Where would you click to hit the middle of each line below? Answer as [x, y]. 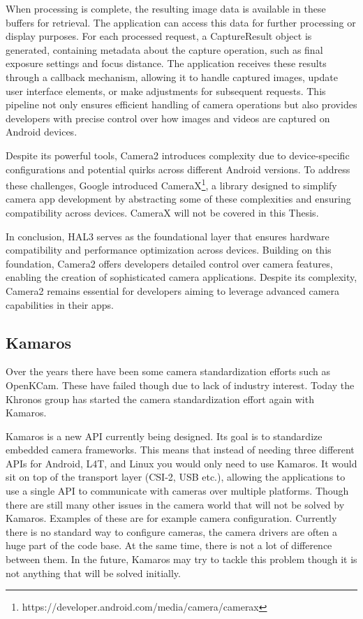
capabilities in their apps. [60, 304]
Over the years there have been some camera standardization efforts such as [168, 371]
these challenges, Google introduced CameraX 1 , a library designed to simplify [171, 184]
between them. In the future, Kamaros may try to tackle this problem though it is [181, 559]
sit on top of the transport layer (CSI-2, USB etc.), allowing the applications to [176, 477]
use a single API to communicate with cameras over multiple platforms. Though [177, 491]
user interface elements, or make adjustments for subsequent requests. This [166, 90]
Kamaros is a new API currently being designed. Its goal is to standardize [164, 436]
